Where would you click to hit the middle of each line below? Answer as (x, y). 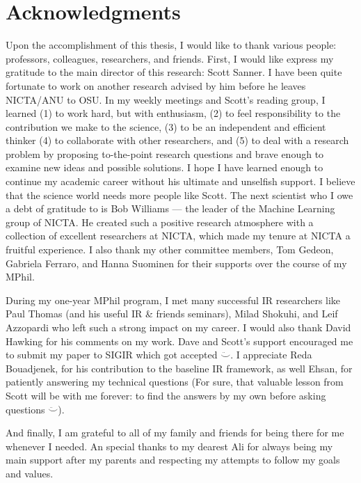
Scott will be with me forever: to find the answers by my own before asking (166, 395)
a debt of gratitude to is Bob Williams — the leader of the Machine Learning (170, 208)
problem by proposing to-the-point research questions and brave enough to (165, 153)
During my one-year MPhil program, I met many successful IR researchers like (173, 300)
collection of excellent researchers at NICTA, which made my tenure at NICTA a (178, 236)
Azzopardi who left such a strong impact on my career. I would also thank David (178, 327)
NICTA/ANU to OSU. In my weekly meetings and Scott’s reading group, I (166, 99)
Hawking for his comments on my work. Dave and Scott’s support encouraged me (179, 341)
